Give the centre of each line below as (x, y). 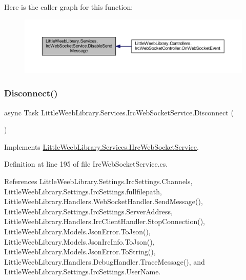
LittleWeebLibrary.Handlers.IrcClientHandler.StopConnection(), (105, 221)
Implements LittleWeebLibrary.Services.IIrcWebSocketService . (101, 146)
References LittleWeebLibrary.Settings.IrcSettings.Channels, (98, 181)
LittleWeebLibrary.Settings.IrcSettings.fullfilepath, (83, 191)
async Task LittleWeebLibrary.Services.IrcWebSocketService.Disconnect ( (119, 112)
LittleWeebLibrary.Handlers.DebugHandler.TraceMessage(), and (105, 261)
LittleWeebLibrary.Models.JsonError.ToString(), (80, 252)
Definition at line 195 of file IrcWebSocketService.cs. (86, 164)
